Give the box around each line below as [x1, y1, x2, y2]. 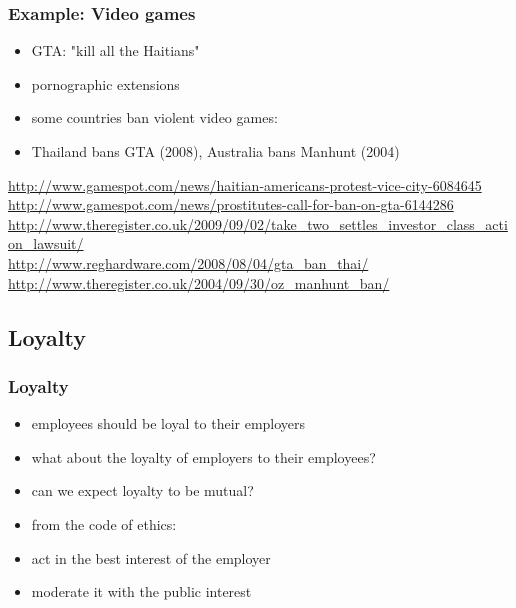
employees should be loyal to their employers [31, 413, 306, 434]
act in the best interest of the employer [31, 547, 271, 568]
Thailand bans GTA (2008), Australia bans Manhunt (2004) [31, 141, 400, 161]
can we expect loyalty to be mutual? [31, 480, 254, 501]
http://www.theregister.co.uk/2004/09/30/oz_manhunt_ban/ [8, 272, 390, 293]
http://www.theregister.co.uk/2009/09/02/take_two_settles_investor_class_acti [8, 213, 508, 234]
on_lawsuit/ [8, 233, 84, 254]
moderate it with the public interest [31, 581, 252, 602]
